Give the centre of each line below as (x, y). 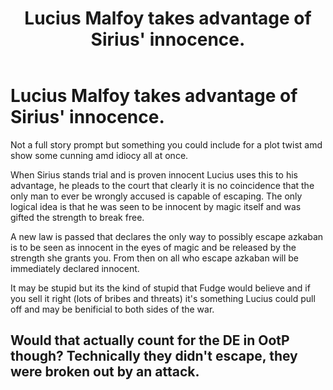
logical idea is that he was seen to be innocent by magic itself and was (156, 206)
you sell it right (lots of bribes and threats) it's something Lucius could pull (163, 298)
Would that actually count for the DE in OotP (150, 340)
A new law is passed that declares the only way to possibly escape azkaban (167, 236)
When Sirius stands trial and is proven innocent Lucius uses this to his (154, 174)
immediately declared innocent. (75, 268)
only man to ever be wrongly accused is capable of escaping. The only (156, 196)
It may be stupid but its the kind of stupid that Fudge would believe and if (160, 288)
